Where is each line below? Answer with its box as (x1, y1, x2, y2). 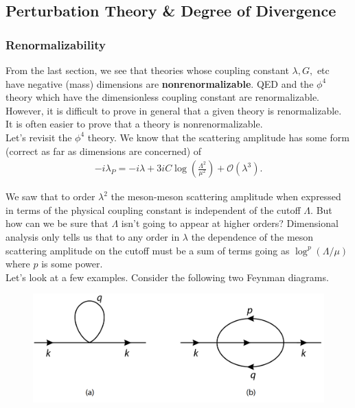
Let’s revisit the (5, 130, 72, 144)
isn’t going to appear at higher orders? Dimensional (121, 216, 339, 230)
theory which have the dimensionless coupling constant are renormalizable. (5, 90, 320, 104)
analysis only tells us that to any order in (5, 229, 180, 243)
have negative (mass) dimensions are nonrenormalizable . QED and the (5, 76, 314, 91)
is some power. (41, 256, 103, 271)
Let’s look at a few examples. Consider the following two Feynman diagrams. (5, 269, 329, 284)
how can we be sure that (5, 216, 108, 230)
